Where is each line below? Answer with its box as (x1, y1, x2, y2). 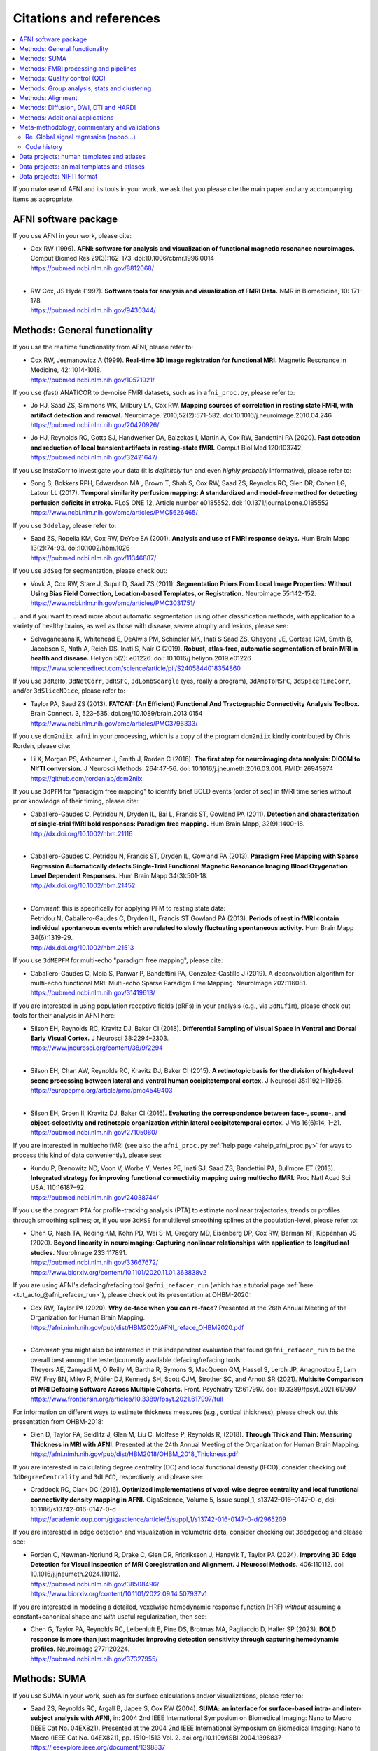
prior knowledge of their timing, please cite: (13, 797, 139, 805)
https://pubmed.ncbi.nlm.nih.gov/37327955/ (30, 1654, 158, 1663)
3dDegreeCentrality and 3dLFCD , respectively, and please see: (13, 1472, 204, 1481)
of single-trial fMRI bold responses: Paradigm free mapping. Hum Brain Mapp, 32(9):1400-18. (30, 819, 305, 828)
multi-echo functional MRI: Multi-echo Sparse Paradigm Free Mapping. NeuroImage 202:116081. (30, 979, 308, 987)
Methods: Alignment (19, 93, 78, 102)
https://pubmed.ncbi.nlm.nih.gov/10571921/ (30, 375, 155, 384)
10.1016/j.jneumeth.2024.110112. (30, 1570, 121, 1579)
